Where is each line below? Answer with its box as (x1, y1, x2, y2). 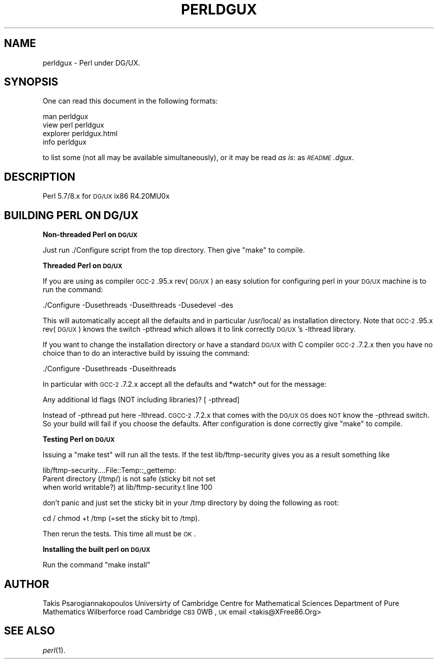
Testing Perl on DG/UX (42, 435, 115, 444)
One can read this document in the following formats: (42, 97, 218, 106)
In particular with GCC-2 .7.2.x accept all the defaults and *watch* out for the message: (42, 380, 326, 389)
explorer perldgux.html (42, 129, 117, 138)
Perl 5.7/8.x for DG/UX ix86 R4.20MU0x (42, 192, 170, 201)
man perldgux (42, 112, 88, 121)
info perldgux (42, 138, 86, 147)
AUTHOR (4, 577, 49, 590)
